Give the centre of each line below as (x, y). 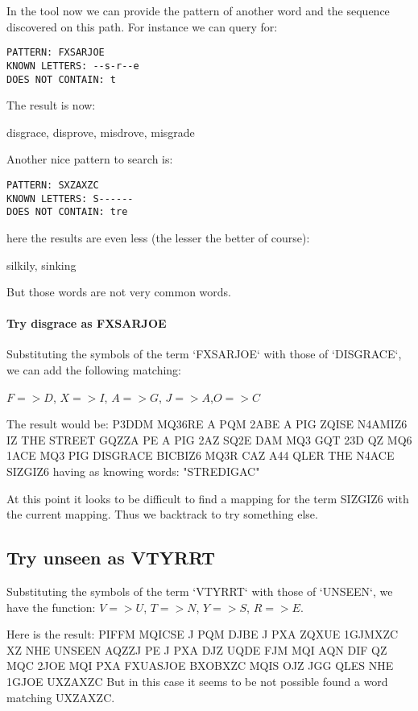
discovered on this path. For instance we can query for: (142, 26)
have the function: (51, 607)
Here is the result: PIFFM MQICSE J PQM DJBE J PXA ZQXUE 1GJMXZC (203, 634)
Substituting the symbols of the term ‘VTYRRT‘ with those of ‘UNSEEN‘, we (200, 591)
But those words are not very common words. (119, 292)
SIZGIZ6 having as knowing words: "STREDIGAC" (133, 471)
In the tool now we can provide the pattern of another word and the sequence (198, 10)
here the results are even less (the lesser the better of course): (158, 237)
